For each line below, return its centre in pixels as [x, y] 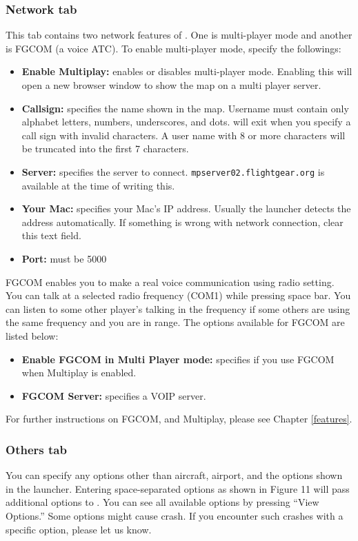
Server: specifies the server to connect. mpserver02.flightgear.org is [173, 171]
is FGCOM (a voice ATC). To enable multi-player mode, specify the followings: [173, 48]
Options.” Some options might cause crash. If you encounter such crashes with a [175, 515]
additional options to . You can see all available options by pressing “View [162, 502]
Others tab [36, 449]
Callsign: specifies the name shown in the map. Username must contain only [185, 108]
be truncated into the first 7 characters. [105, 149]
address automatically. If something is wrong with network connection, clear [182, 222]
